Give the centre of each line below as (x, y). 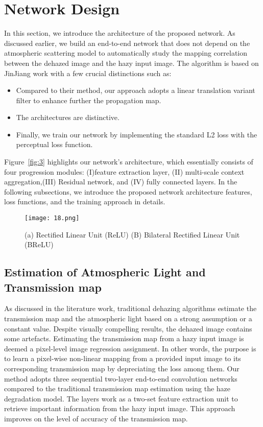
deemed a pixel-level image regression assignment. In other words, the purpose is (130, 348)
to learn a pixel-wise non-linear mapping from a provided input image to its (123, 358)
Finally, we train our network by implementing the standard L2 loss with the (137, 134)
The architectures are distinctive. (68, 117)
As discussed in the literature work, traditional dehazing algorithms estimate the (130, 308)
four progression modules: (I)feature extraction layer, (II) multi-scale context (124, 171)
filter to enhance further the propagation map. (89, 100)
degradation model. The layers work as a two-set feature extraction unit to (121, 398)
